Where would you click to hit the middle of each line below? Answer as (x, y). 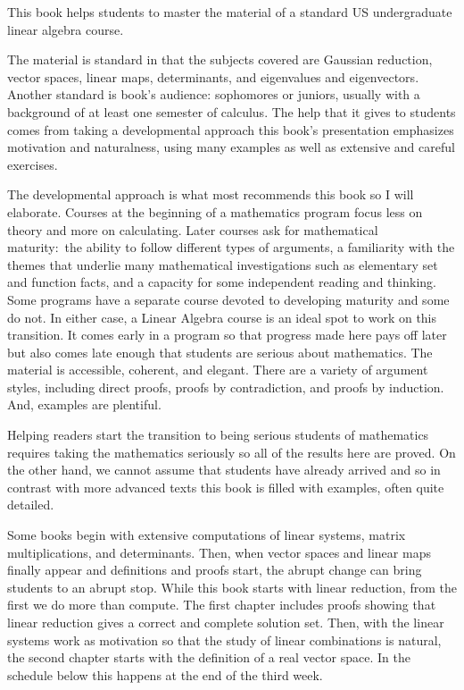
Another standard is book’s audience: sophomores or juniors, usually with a (214, 94)
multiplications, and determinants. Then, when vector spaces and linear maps (219, 552)
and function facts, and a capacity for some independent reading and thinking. (222, 282)
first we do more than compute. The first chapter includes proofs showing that (222, 605)
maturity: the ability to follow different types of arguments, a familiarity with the (231, 247)
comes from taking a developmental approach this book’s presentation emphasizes (231, 129)
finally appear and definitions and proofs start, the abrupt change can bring (215, 570)
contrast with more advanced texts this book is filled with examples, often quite (226, 487)
